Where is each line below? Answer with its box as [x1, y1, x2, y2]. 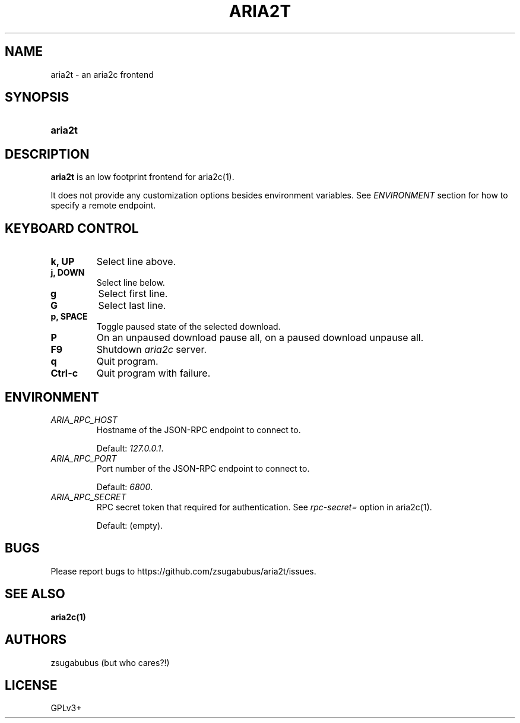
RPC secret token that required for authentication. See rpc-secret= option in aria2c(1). [96, 501, 432, 512]
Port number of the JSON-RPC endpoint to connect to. [96, 463, 310, 473]
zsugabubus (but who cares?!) [50, 657, 170, 668]
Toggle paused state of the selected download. [96, 321, 281, 332]
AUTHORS [5, 632, 67, 648]
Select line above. [96, 255, 176, 268]
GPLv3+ [50, 703, 82, 713]
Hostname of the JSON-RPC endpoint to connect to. [96, 424, 301, 435]
